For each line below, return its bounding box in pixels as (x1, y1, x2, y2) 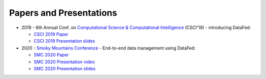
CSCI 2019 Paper (33, 31, 68, 37)
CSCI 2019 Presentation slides (33, 38, 96, 44)
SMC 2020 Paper (33, 52, 69, 58)
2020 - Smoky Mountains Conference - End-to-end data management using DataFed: (21, 45, 196, 51)
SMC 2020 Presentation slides (33, 65, 96, 71)
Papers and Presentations (9, 7, 118, 18)
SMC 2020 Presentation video (33, 59, 95, 65)
